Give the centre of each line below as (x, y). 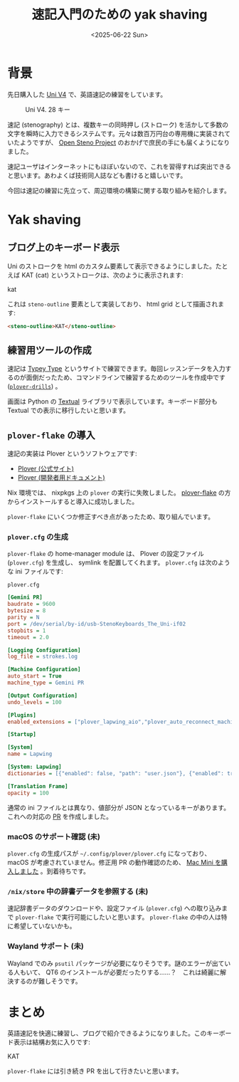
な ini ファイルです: (35, 572)
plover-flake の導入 (51, 435)
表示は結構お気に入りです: (52, 1042)
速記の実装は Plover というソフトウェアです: (72, 453)
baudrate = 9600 (31, 604)
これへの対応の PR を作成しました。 (60, 816)
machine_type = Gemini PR (46, 683)
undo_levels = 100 (34, 702)
